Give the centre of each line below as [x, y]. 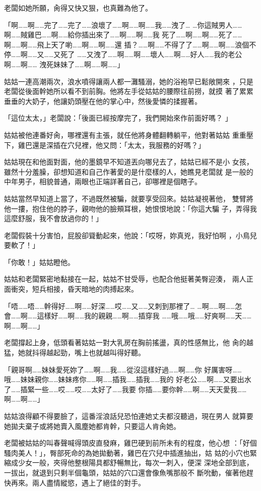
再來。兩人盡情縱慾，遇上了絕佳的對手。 [78, 482]
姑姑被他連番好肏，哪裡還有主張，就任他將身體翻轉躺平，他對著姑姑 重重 [125, 134]
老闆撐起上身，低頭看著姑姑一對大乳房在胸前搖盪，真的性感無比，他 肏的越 [129, 342]
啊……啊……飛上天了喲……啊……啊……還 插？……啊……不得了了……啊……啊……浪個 [127, 44]
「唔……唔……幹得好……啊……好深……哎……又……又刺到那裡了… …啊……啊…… [120, 306]
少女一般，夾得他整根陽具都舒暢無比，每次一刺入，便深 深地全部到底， [136, 462]
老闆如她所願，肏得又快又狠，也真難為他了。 [78, 8]
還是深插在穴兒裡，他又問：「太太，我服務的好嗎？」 [118, 145]
